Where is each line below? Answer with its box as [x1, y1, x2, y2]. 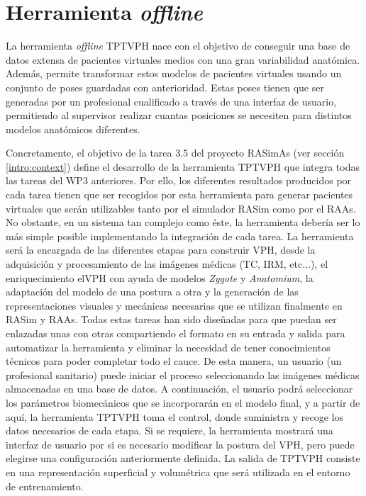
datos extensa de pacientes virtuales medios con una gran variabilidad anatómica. [6, 52, 360, 67]
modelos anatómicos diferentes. [6, 121, 140, 136]
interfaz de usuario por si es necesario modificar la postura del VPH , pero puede [6, 436, 355, 451]
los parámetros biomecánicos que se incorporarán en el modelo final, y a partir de [6, 395, 360, 410]
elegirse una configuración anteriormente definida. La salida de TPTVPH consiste [6, 451, 360, 466]
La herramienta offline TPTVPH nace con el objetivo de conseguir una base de [6, 38, 350, 53]
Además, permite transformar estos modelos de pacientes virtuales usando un [6, 66, 342, 81]
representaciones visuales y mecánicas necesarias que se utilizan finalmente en [6, 298, 343, 312]
